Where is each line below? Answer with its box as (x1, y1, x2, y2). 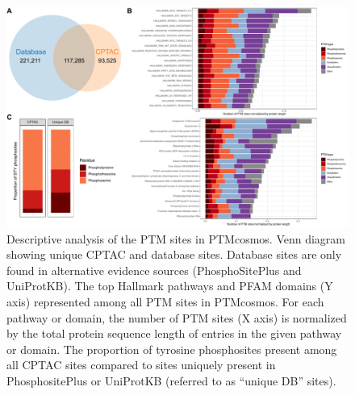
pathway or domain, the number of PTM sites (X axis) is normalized (6, 309, 347, 326)
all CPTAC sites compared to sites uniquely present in (6, 356, 276, 373)
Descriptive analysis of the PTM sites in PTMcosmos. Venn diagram (6, 230, 346, 247)
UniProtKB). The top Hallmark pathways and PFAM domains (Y (6, 277, 333, 294)
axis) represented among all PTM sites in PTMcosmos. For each (6, 293, 324, 310)
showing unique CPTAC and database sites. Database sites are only (6, 246, 342, 263)
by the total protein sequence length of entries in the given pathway (6, 325, 342, 342)
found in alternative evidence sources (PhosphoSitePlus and (6, 261, 302, 278)
